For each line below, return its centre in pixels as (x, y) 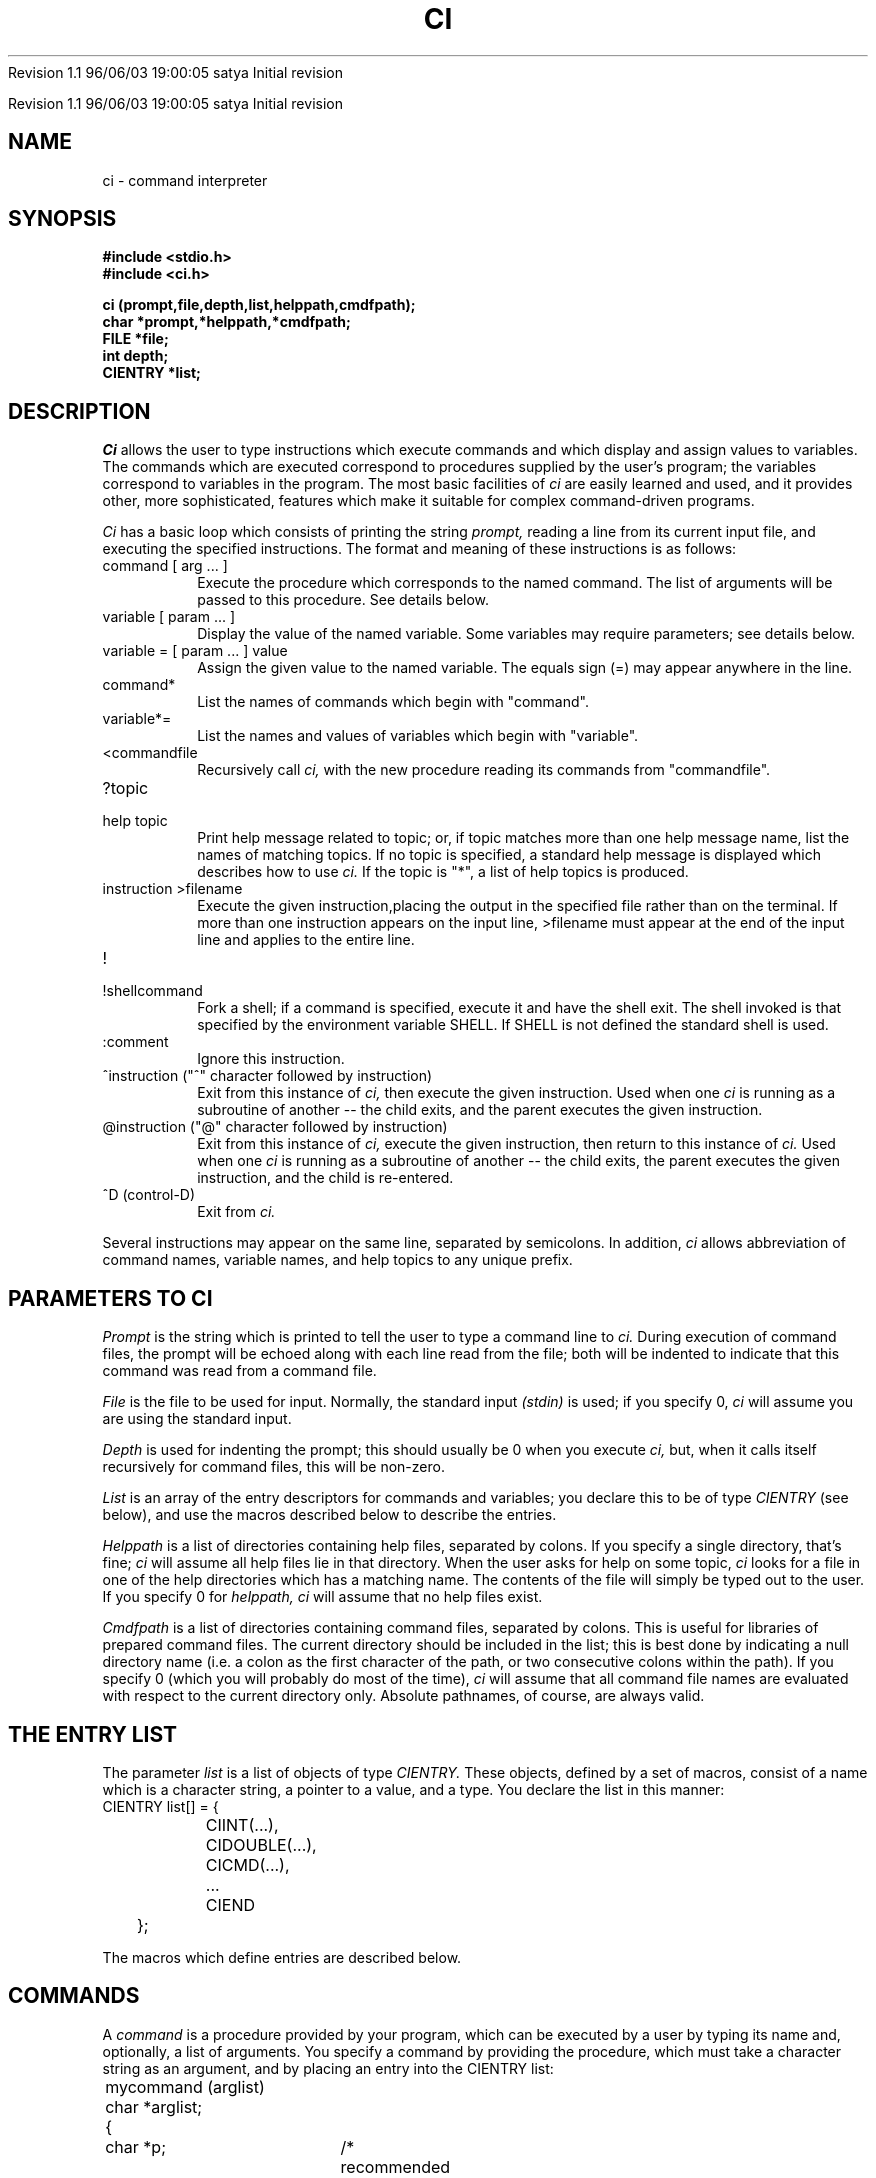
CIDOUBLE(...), (261, 1844)
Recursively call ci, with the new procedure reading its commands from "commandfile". (484, 770)
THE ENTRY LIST (93, 1734)
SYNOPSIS (62, 219)
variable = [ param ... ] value (195, 651)
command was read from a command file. (239, 1371)
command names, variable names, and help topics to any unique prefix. (337, 1260)
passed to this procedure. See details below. (343, 600)
